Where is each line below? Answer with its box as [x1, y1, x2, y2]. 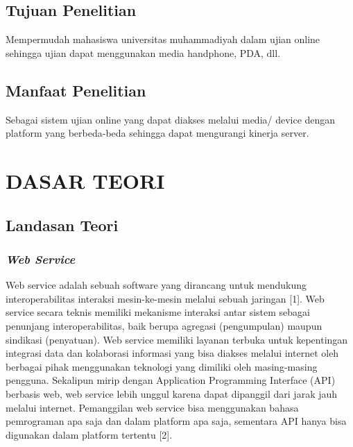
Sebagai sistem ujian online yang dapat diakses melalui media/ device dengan [6, 112, 336, 126]
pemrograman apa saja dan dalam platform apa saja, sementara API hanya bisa [6, 414, 347, 428]
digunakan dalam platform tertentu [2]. [6, 427, 173, 441]
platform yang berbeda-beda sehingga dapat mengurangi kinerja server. [6, 126, 309, 140]
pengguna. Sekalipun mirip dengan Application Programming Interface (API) [6, 373, 336, 387]
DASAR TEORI [6, 166, 165, 194]
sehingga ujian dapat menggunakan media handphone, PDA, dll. [6, 45, 281, 60]
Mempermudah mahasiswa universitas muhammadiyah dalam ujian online [6, 32, 320, 47]
